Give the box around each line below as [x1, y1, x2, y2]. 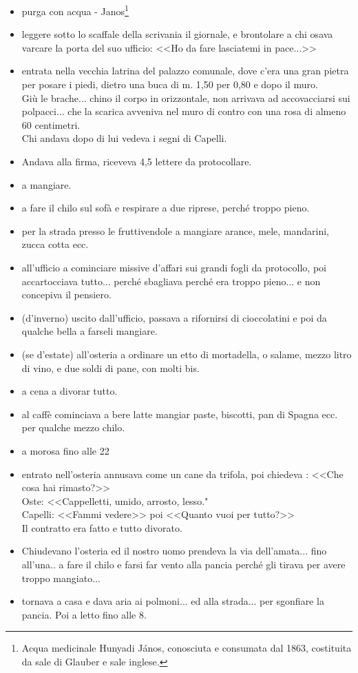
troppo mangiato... [21, 570, 101, 585]
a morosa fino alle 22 [21, 443, 109, 457]
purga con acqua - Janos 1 [21, 2, 129, 18]
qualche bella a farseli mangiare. [21, 324, 158, 338]
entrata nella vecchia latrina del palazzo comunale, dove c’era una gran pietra [21, 63, 349, 78]
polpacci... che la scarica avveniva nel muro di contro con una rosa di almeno [21, 104, 346, 118]
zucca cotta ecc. [21, 237, 89, 251]
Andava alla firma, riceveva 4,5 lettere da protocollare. [21, 154, 252, 168]
